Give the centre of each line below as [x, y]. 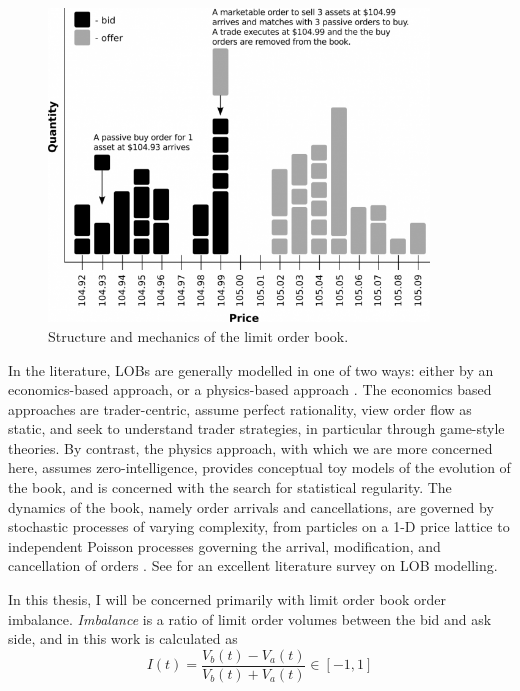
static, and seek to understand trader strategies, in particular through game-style [256, 428]
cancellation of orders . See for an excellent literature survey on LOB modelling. [253, 565]
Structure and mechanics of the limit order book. [198, 335]
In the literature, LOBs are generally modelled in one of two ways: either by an [251, 369]
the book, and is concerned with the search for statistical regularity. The [230, 487]
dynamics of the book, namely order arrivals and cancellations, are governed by [251, 506]
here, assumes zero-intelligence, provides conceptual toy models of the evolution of [259, 467]
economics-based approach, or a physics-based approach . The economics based [250, 389]
